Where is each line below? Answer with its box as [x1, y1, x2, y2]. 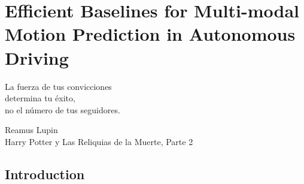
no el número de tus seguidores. [5, 103, 120, 116]
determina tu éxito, [5, 92, 75, 104]
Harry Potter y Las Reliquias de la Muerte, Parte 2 [5, 135, 193, 147]
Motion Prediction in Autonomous [5, 22, 296, 46]
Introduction [5, 164, 85, 183]
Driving [5, 45, 69, 70]
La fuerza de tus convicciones [5, 80, 112, 92]
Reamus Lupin [5, 123, 58, 136]
